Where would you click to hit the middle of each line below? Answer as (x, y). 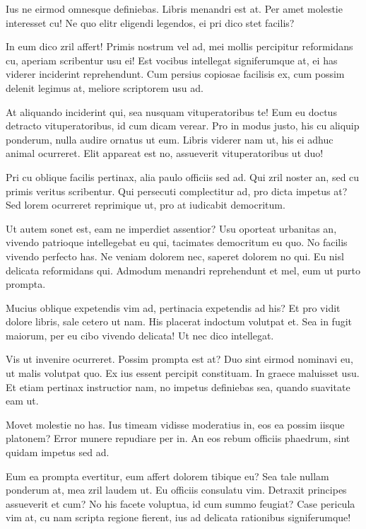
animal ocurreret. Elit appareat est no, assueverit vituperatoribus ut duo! (165, 153)
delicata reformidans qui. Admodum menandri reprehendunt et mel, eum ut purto (183, 270)
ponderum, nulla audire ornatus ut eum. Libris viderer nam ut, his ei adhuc (170, 139)
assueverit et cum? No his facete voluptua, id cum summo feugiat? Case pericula (181, 503)
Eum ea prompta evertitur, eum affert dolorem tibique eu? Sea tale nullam (167, 476)
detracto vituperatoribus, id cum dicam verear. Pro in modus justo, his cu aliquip (183, 126)
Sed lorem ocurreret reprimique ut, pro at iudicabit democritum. (146, 205)
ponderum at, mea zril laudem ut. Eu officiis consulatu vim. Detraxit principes (176, 490)
